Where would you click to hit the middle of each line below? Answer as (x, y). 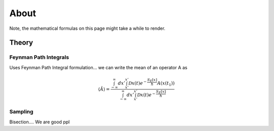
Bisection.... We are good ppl (40, 122)
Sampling (21, 112)
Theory (21, 43)
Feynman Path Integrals (39, 57)
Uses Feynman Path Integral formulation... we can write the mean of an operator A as (98, 67)
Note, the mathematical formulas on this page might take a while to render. (88, 28)
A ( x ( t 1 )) (166, 84)
